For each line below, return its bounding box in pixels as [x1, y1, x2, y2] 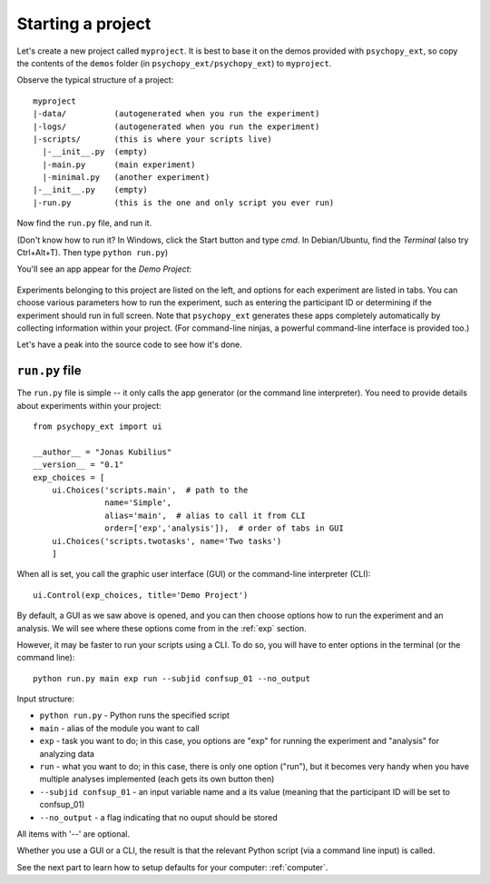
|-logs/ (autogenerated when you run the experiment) [33, 121, 320, 132]
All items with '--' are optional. [16, 828, 131, 839]
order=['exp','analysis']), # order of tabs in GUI [104, 523, 344, 533]
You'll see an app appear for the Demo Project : [16, 263, 192, 274]
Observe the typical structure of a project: [16, 74, 174, 85]
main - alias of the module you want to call [39, 722, 200, 733]
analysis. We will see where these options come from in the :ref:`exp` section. [16, 622, 308, 633]
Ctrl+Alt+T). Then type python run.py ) [16, 247, 169, 258]
